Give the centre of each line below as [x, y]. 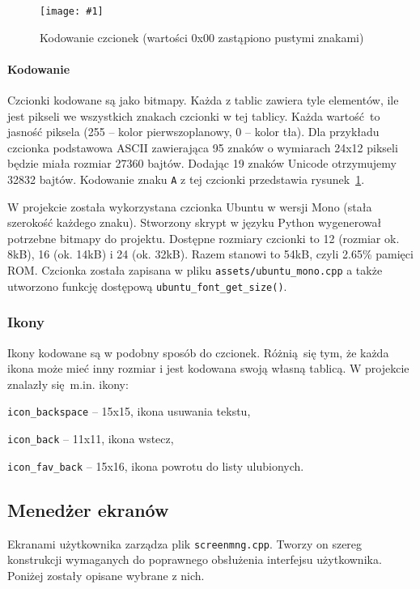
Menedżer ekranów [88, 509]
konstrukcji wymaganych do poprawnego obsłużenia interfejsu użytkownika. [195, 559]
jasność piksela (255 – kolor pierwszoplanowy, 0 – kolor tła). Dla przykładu [193, 132]
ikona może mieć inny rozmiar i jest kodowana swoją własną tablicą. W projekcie [208, 368]
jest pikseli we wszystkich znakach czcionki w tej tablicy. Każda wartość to [194, 115]
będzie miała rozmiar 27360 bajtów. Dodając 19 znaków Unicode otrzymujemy [202, 163]
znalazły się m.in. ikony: [68, 384]
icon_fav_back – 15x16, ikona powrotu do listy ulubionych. [156, 465]
